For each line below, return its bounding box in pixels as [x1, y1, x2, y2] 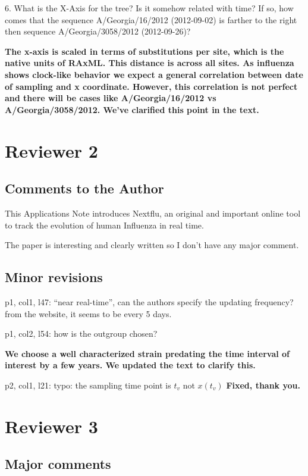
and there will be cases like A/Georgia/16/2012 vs [5, 92, 216, 104]
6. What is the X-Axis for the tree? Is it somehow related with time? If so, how [5, 2, 294, 14]
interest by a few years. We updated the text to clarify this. [5, 359, 256, 371]
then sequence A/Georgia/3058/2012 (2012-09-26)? [5, 25, 191, 37]
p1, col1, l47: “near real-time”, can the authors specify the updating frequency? [5, 295, 294, 308]
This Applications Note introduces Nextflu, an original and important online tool [5, 206, 301, 219]
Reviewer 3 [5, 414, 98, 438]
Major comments [5, 455, 111, 473]
